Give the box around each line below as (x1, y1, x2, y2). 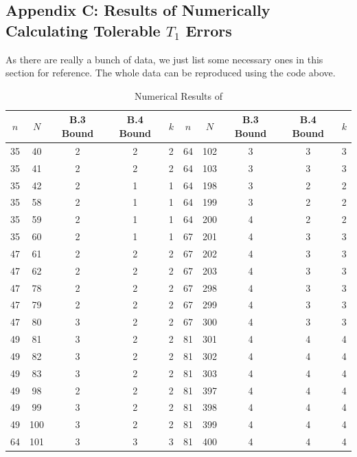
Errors (185, 19, 232, 41)
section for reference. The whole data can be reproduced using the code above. (5, 65, 336, 80)
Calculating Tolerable (5, 19, 161, 41)
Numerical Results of (135, 88, 222, 103)
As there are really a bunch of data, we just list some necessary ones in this (5, 52, 323, 66)
